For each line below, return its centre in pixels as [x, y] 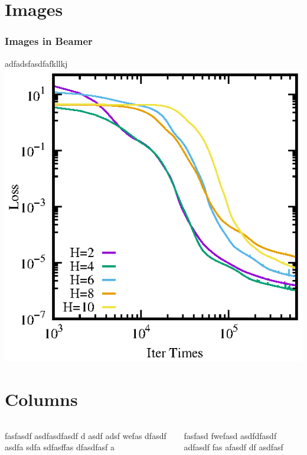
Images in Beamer [49, 41]
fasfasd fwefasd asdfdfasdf [230, 435]
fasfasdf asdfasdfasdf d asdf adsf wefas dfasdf [86, 435]
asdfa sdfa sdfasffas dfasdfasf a [60, 447]
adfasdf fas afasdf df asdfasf [233, 447]
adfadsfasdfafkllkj [36, 63]
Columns [41, 399]
